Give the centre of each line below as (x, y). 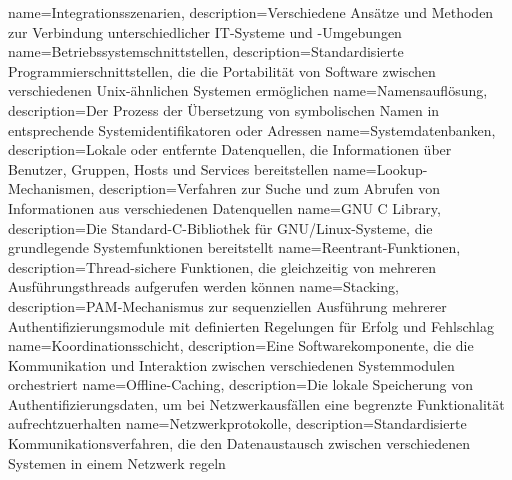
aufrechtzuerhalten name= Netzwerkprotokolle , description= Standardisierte (237, 423)
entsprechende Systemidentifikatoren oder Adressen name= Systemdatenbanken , (252, 129)
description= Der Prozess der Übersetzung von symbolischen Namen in (224, 109)
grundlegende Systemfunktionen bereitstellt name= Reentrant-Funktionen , (234, 247)
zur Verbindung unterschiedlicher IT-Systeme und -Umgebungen (205, 31)
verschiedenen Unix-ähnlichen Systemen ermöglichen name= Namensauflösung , (248, 90)
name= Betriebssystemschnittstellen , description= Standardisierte (206, 51)
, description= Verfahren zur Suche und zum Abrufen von (265, 188)
